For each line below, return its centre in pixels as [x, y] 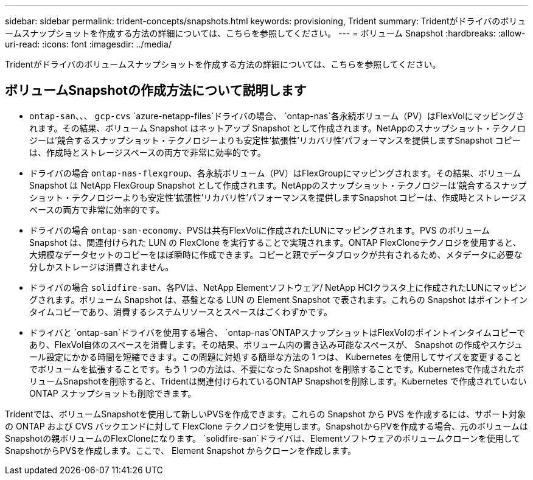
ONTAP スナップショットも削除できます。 [113, 393]
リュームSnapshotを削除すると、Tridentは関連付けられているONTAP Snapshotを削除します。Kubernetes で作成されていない [278, 381]
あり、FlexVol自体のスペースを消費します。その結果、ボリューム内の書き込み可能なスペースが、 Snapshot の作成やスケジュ [276, 344]
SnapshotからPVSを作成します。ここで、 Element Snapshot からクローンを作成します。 [181, 450]
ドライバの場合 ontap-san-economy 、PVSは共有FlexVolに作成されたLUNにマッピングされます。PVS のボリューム [260, 230]
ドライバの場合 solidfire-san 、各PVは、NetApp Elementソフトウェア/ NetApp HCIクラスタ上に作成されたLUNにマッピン [278, 287]
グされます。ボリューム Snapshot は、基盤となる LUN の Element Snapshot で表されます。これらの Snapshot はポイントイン [278, 299]
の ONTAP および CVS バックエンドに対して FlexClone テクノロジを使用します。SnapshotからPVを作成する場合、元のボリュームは [266, 426]
